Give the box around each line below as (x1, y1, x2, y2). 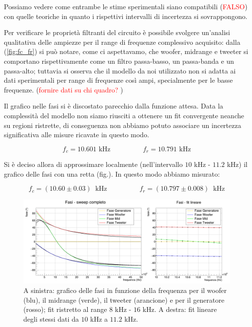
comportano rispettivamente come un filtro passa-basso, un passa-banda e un (4, 55, 234, 66)
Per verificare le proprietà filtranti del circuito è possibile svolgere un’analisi (4, 27, 231, 37)
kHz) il (227, 159, 248, 169)
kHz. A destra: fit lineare (142, 304, 217, 314)
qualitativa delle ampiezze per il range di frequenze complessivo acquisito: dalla (4, 36, 240, 47)
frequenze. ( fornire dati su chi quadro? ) (4, 84, 123, 94)
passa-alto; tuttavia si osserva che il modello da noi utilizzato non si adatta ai (4, 65, 236, 75)
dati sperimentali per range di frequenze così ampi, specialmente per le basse (4, 75, 233, 85)
